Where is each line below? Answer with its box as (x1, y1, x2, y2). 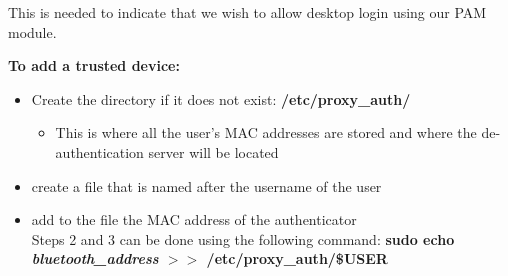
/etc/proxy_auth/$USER (206, 248, 388, 269)
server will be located (148, 141, 279, 162)
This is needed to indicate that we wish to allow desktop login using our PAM (8, 2, 487, 22)
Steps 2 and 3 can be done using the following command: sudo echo (31, 228, 455, 249)
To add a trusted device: (8, 55, 180, 76)
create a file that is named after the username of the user (31, 175, 382, 196)
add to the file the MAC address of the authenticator (31, 209, 357, 230)
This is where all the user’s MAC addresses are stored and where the (55, 122, 477, 143)
